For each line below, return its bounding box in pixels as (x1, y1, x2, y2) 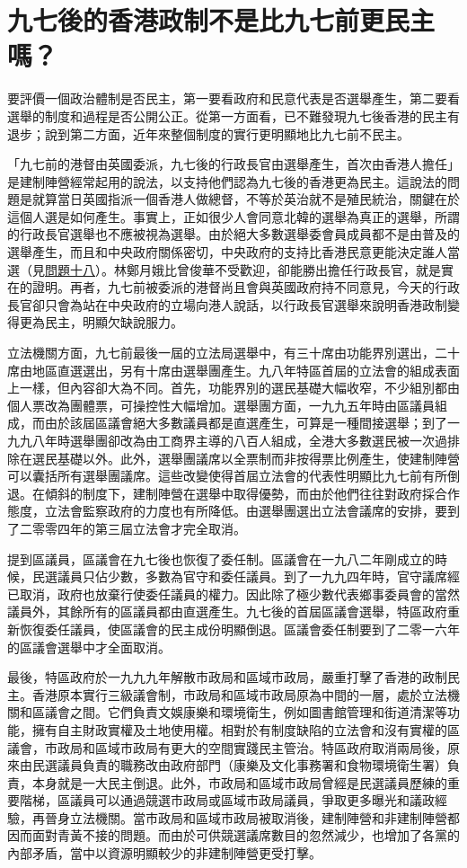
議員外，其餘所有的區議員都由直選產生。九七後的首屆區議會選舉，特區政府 (7, 602, 447, 621)
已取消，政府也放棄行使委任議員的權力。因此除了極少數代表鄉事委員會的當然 (7, 584, 460, 603)
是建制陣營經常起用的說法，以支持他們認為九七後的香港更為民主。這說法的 (7, 172, 447, 190)
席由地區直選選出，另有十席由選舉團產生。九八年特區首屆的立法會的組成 (7, 360, 435, 379)
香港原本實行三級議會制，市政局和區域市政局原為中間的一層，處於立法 (31, 685, 447, 704)
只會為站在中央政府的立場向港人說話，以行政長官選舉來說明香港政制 (44, 295, 447, 314)
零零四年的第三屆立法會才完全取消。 (31, 518, 246, 537)
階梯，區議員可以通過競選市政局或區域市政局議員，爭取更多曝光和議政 (19, 791, 435, 810)
